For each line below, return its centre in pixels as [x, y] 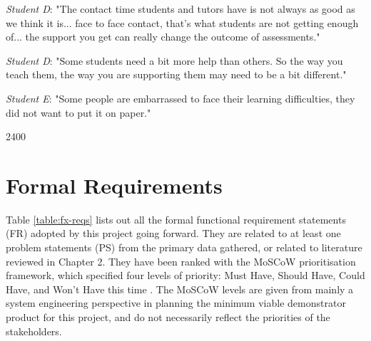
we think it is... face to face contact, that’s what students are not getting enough [182, 22]
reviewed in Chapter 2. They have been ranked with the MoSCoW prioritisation [181, 261]
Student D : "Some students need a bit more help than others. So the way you [174, 60]
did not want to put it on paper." [78, 112]
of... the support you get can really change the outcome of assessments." [163, 37]
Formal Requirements [114, 185]
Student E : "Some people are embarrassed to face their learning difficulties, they [181, 98]
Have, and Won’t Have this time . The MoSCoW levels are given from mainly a [180, 289]
